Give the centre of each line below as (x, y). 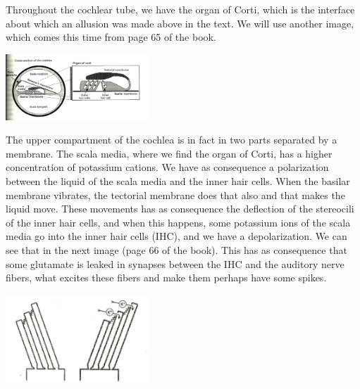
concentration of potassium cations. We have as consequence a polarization (167, 167)
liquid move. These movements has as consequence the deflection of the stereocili (180, 209)
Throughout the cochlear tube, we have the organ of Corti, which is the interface (180, 9)
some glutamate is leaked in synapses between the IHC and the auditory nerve (175, 263)
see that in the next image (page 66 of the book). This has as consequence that (176, 250)
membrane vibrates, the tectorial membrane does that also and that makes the (175, 194)
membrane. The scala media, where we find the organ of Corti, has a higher (169, 153)
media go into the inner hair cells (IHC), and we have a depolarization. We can (176, 236)
